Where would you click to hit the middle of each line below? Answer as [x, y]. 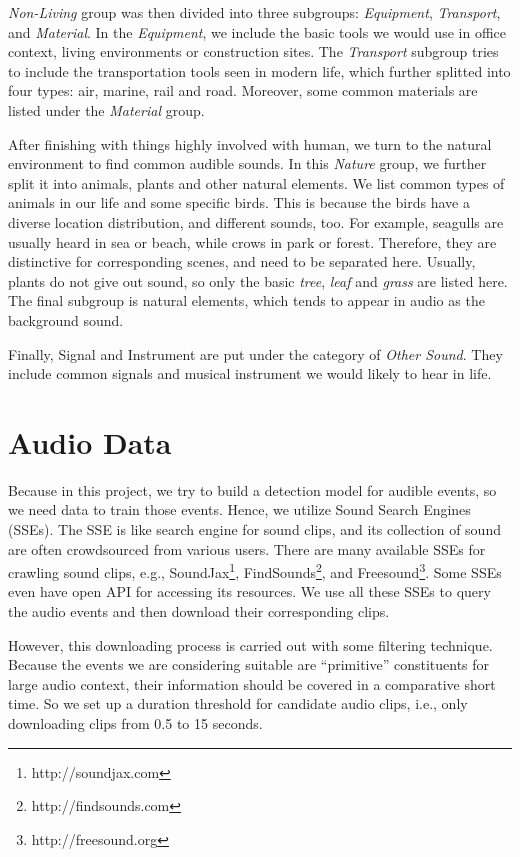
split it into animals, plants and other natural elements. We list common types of [256, 182]
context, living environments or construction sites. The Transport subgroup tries [253, 51]
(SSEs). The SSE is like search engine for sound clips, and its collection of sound [254, 529]
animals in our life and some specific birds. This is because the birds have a [239, 202]
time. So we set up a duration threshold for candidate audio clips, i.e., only [238, 703]
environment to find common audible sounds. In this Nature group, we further [247, 163]
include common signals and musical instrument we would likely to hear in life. [250, 373]
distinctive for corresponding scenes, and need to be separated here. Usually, [242, 261]
